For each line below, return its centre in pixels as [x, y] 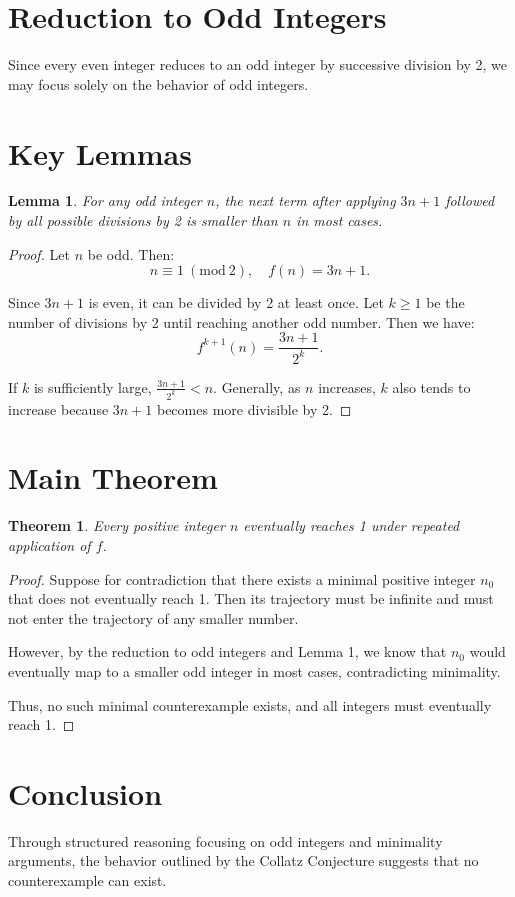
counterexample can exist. [87, 880]
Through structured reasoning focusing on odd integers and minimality [225, 840]
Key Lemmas [100, 152]
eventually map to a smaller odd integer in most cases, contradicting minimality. [254, 670]
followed [470, 200]
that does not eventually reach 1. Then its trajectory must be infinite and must [251, 598]
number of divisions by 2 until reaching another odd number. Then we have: [241, 321]
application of [49, 545]
